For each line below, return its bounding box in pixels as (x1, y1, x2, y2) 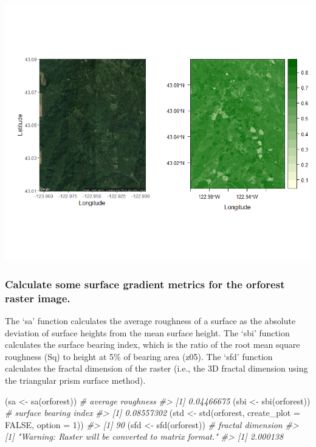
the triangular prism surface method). (5, 373, 146, 386)
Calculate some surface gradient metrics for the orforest (5, 276, 285, 291)
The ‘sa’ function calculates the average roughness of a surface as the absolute (5, 314, 296, 327)
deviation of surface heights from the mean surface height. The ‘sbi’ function (5, 326, 290, 339)
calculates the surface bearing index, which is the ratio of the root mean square (5, 338, 300, 351)
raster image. (5, 290, 70, 305)
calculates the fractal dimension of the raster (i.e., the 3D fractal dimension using (5, 362, 308, 375)
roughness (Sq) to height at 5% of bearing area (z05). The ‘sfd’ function (5, 350, 273, 362)
